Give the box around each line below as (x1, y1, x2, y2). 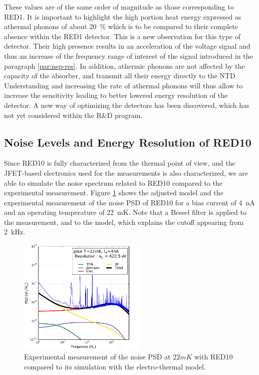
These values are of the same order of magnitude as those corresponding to (4, 2, 234, 12)
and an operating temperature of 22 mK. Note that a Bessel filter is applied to (4, 207, 246, 217)
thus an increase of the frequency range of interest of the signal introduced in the (4, 50, 253, 61)
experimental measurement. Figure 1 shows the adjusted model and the (4, 187, 223, 198)
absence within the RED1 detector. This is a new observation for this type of (4, 31, 241, 41)
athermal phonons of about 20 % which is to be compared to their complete (4, 21, 238, 32)
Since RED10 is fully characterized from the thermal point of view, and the (4, 158, 235, 168)
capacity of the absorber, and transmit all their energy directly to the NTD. (4, 70, 237, 81)
